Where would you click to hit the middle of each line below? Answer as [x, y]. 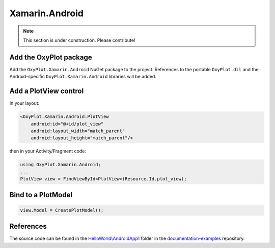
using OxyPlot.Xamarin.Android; [61, 165]
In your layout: [24, 103]
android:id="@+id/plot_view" [67, 124]
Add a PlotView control [47, 91]
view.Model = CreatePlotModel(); [62, 210]
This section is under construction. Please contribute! [79, 40]
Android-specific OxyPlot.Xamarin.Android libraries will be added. [83, 77]
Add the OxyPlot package [51, 57]
